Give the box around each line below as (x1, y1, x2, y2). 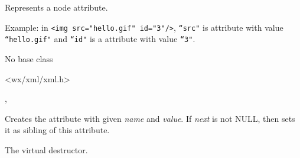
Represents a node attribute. (5, 1, 108, 14)
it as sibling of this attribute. (5, 124, 110, 136)
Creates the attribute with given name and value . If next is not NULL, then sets (5, 112, 295, 124)
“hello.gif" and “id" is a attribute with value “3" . (5, 33, 195, 45)
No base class (5, 53, 53, 65)
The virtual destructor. (5, 144, 88, 156)
